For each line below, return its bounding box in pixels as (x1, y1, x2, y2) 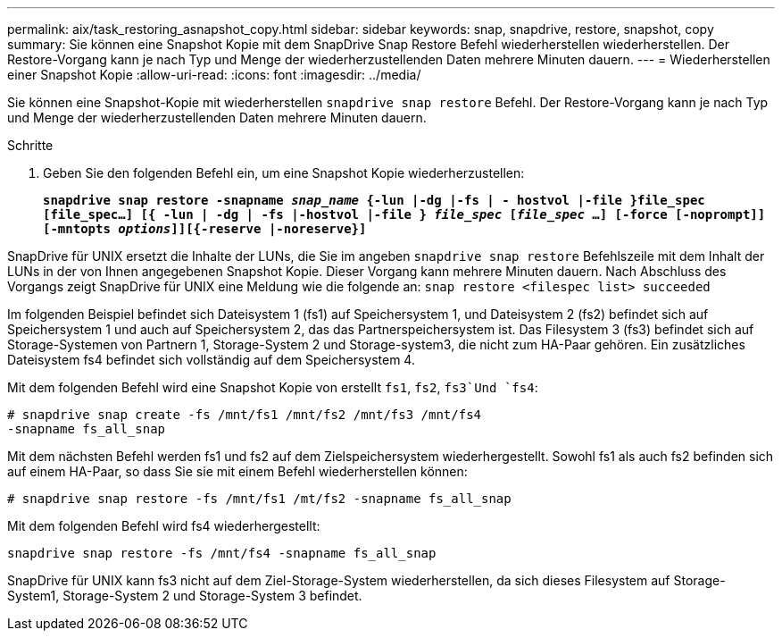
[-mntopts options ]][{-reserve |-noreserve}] (43, 222, 367, 236)
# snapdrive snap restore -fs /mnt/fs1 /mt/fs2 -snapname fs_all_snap (7, 491, 512, 506)
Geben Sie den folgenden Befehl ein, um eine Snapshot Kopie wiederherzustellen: (43, 165, 525, 180)
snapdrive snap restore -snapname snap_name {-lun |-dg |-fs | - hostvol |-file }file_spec (43, 193, 705, 207)
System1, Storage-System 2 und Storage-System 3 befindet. (7, 588, 362, 603)
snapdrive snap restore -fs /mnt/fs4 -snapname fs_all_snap (7, 546, 437, 560)
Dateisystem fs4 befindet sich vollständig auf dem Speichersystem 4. (7, 352, 415, 367)
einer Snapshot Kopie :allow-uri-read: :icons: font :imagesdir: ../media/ (7, 67, 421, 82)
